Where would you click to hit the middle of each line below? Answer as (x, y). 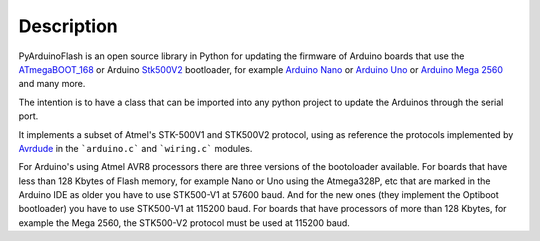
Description (68, 26)
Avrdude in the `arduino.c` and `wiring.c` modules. (135, 148)
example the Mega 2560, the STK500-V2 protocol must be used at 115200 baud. (184, 222)
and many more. (52, 84)
